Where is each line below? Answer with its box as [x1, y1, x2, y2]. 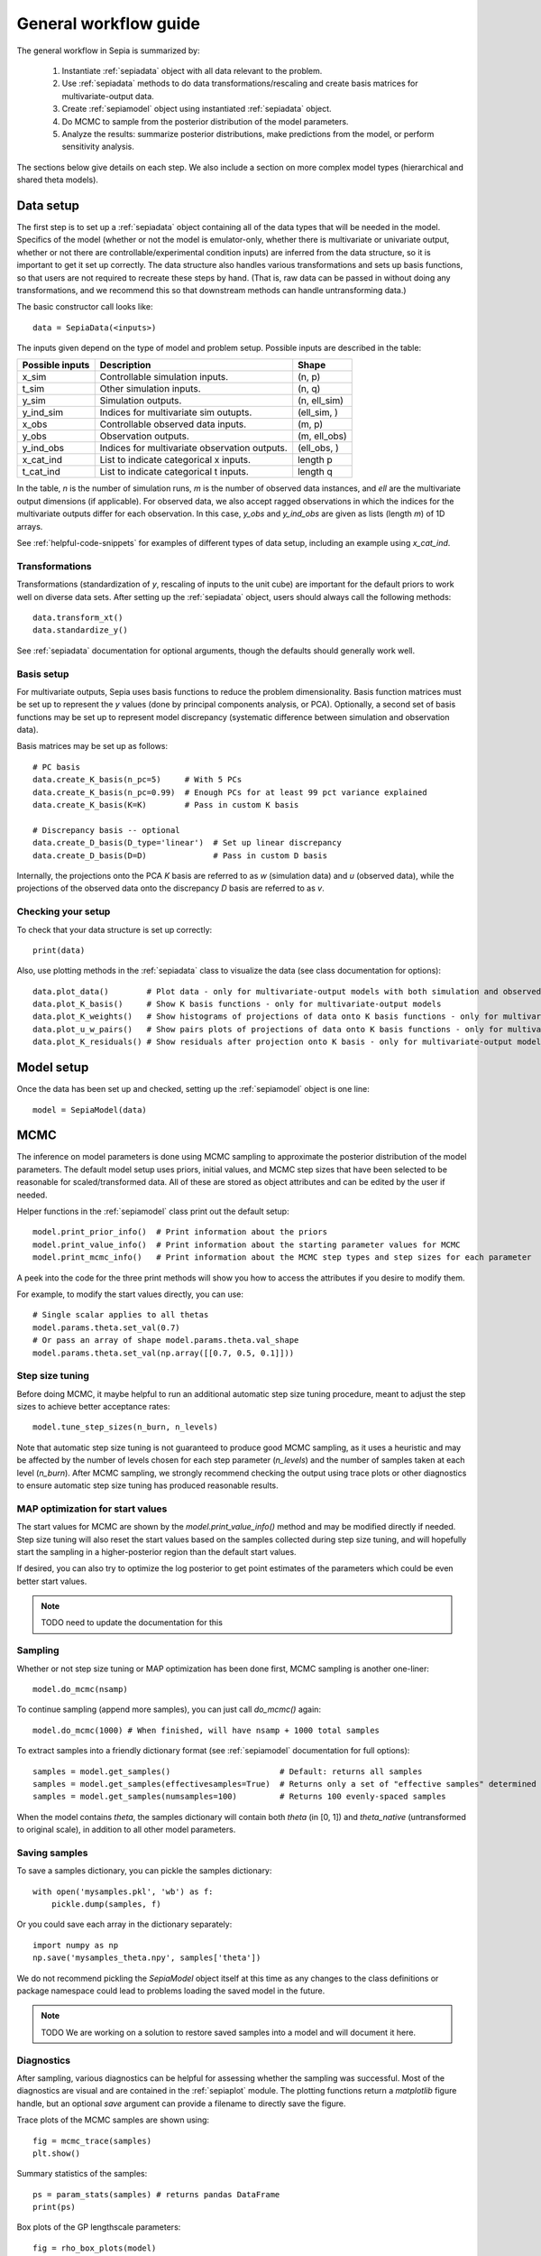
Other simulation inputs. [99, 383, 202, 395]
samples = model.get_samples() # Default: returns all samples [32, 1766, 423, 1777]
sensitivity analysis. [61, 141, 135, 153]
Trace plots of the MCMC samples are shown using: [16, 2114, 210, 2125]
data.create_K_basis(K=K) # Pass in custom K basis [32, 800, 299, 810]
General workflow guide [16, 14, 200, 33]
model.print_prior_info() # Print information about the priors [32, 1227, 328, 1237]
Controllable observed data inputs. [99, 418, 247, 430]
